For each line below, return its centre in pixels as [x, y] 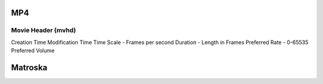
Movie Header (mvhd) [43, 30]
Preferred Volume [33, 51]
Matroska [29, 68]
